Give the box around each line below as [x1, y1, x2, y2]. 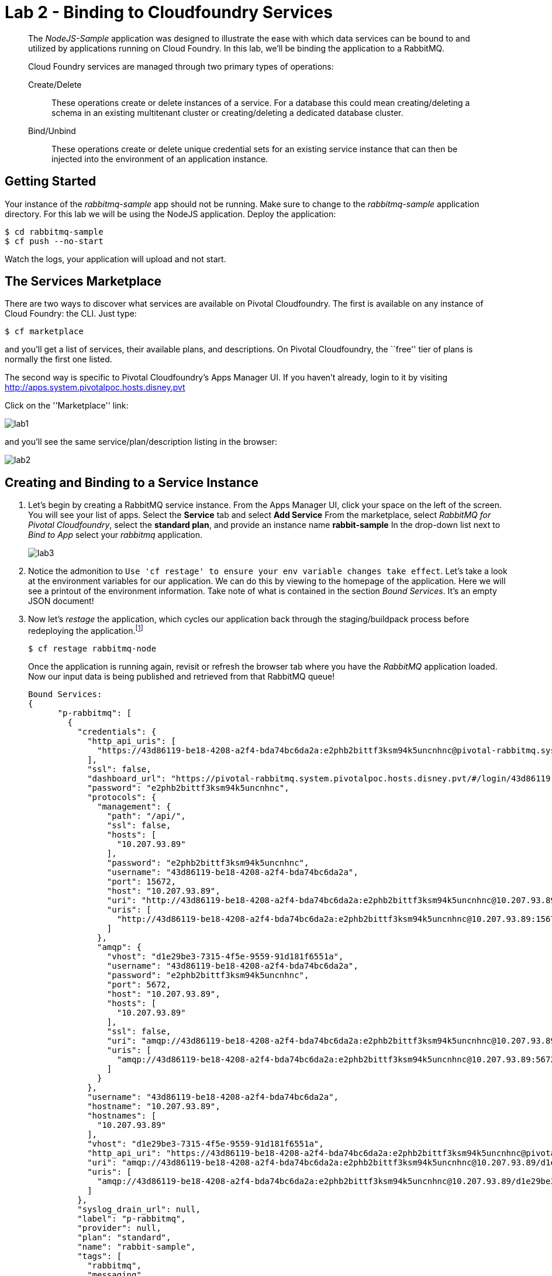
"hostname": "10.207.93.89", [87, 1101, 220, 1111]
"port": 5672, [106, 979, 171, 989]
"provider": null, [77, 1223, 161, 1233]
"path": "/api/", [106, 811, 186, 821]
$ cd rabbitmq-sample [5, 227, 103, 236]
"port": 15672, [106, 876, 176, 886]
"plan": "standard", [77, 1232, 171, 1242]
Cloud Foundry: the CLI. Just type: [5, 308, 137, 319]
